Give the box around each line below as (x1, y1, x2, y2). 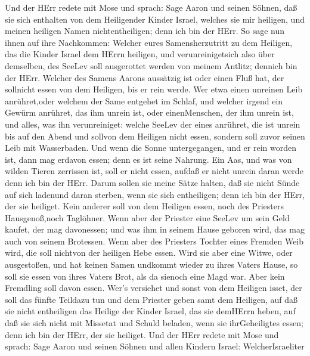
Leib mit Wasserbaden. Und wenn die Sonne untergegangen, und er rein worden (5, 141, 297, 154)
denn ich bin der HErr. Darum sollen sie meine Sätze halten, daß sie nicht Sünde (5, 176, 300, 188)
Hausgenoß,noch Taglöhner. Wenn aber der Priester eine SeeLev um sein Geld (5, 211, 290, 224)
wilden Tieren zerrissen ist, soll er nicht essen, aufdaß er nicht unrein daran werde (5, 165, 303, 177)
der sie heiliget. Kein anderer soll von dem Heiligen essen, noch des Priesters (5, 200, 284, 212)
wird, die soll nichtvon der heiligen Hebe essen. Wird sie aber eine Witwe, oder (5, 246, 293, 259)
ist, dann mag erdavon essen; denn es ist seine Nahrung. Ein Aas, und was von (5, 153, 292, 165)
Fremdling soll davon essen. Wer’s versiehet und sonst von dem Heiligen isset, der (5, 281, 302, 294)
